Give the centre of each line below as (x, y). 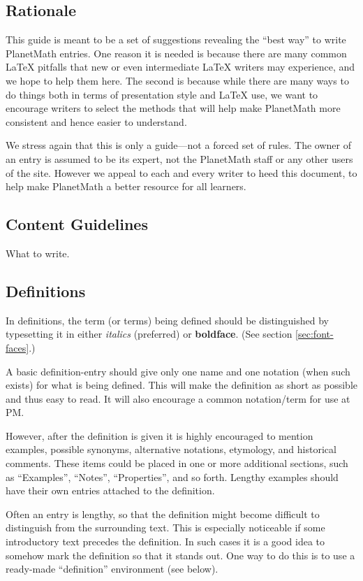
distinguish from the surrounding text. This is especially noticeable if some (165, 528)
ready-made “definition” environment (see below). (112, 569)
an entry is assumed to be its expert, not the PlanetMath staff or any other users (179, 158)
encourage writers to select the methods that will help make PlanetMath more (173, 108)
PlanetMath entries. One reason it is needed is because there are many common (176, 53)
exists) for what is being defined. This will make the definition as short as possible (181, 385)
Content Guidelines (77, 224)
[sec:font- (314, 334)
